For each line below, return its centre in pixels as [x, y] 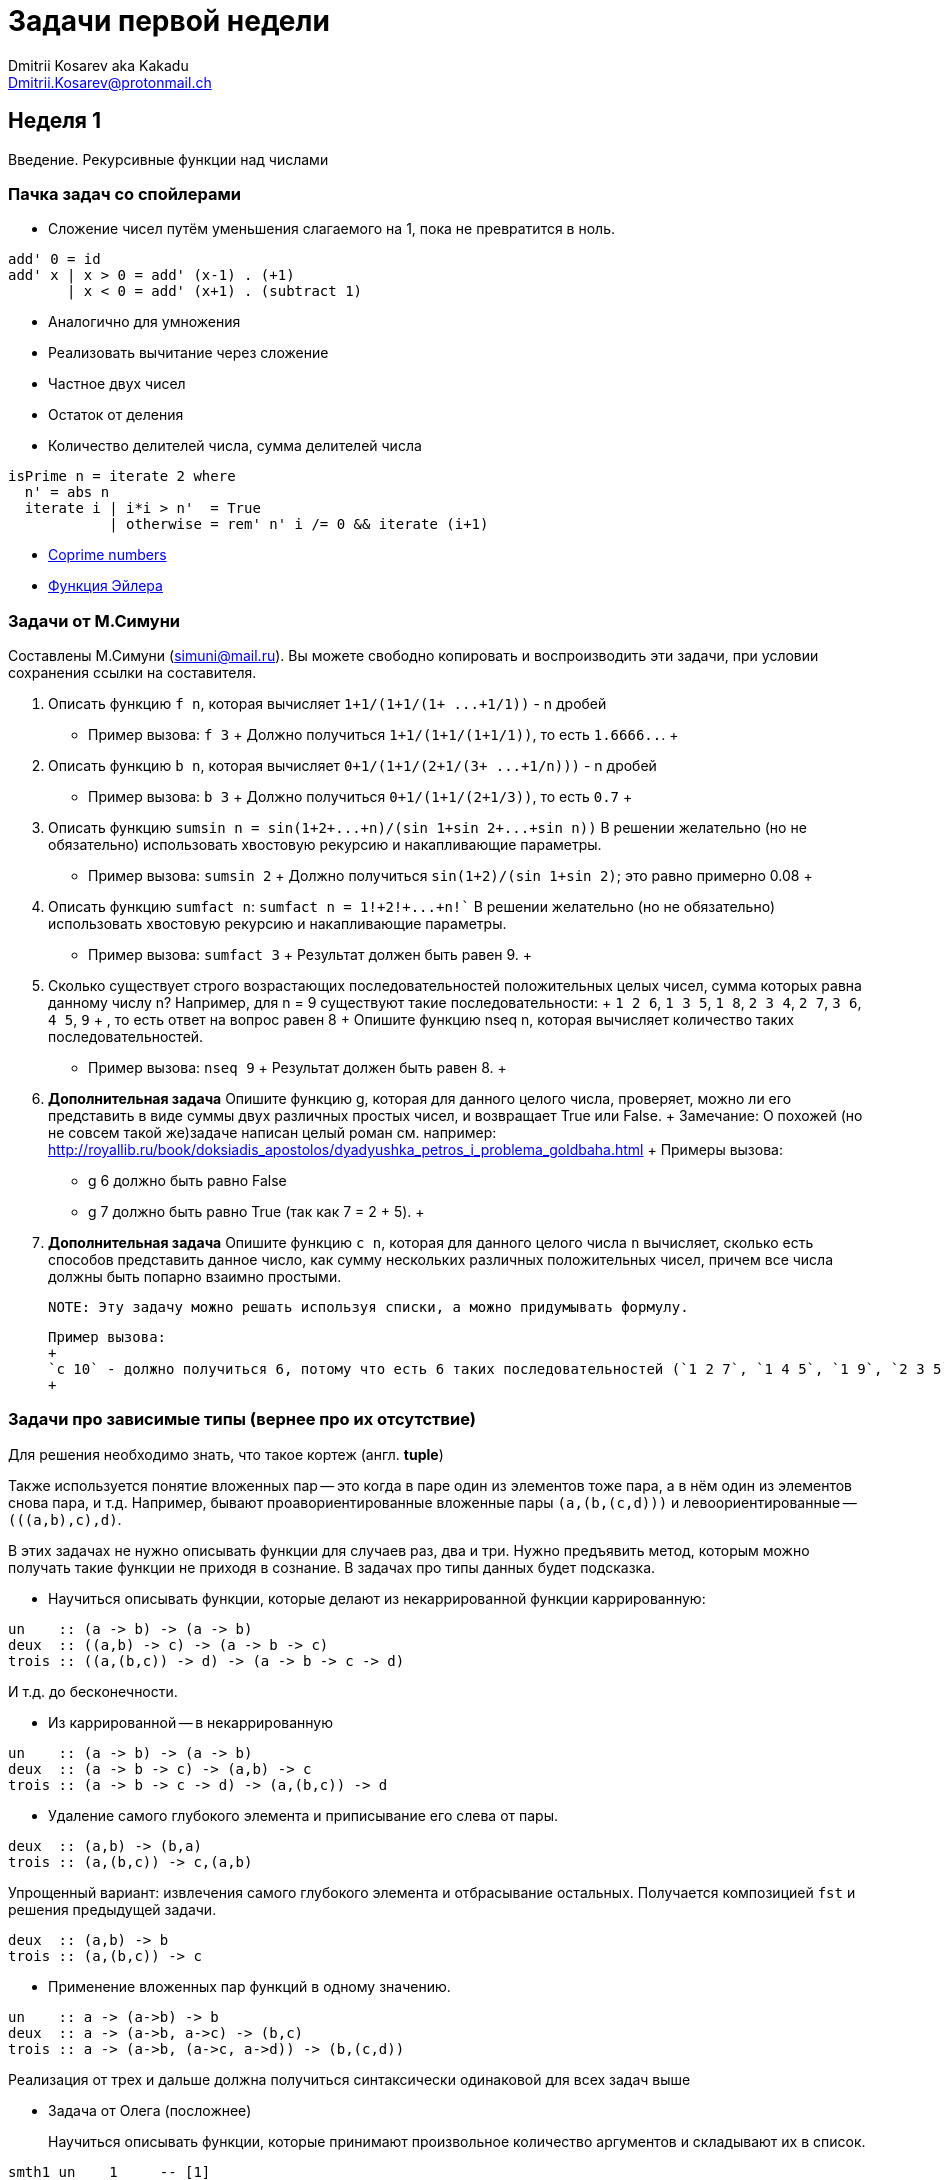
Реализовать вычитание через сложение [188, 353]
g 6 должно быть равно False [187, 1181]
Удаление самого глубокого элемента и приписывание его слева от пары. [303, 1815]
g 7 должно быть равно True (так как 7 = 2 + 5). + [256, 1212]
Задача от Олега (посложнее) [150, 2110]
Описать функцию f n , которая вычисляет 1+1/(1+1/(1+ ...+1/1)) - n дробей [327, 704]
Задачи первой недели [169, 21]
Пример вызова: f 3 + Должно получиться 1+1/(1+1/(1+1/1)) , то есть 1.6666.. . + [383, 735]
